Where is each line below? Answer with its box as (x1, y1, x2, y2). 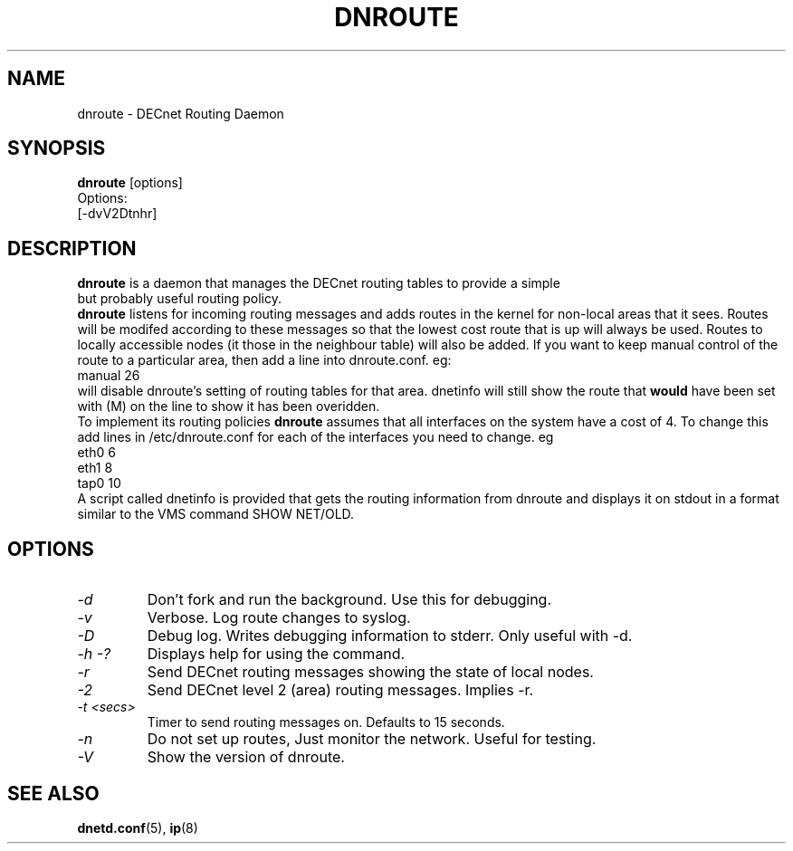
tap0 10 (77, 475, 121, 492)
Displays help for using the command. (147, 645, 406, 664)
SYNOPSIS (7, 137, 106, 160)
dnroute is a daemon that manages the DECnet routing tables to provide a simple (77, 275, 560, 292)
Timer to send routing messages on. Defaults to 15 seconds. (147, 714, 505, 731)
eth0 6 (77, 445, 116, 461)
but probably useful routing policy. (77, 291, 282, 307)
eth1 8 (77, 460, 113, 476)
